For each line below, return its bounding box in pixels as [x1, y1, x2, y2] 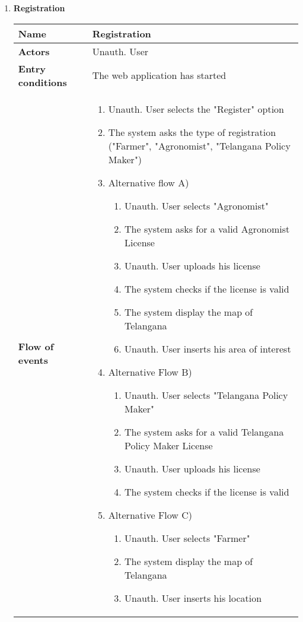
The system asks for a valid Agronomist [125, 221, 290, 236]
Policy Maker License [125, 438, 213, 452]
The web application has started [92, 68, 227, 82]
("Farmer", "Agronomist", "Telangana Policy [108, 138, 291, 153]
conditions [18, 75, 67, 89]
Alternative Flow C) [108, 507, 192, 522]
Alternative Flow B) [108, 364, 192, 379]
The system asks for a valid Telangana [125, 424, 284, 439]
